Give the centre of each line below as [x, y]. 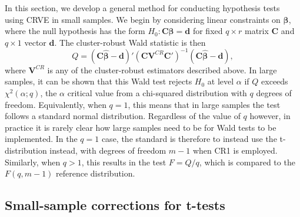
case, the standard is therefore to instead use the [189, 139]
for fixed [208, 31]
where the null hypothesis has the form [75, 31]
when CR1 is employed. [235, 150]
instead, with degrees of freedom [108, 150]
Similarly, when [33, 162]
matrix [256, 31]
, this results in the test [124, 162]
